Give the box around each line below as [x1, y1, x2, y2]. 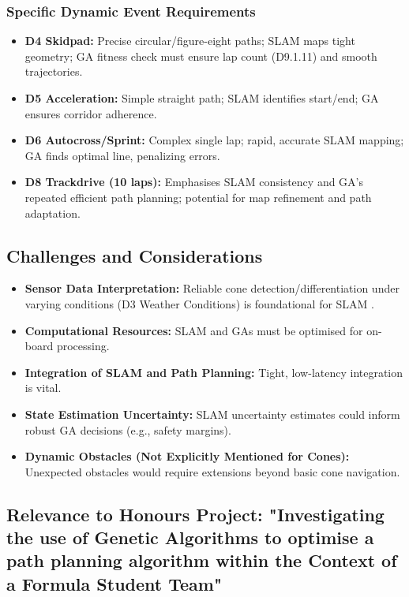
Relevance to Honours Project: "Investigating [6, 502, 385, 526]
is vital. [24, 379, 62, 396]
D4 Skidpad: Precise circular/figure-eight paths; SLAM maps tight [24, 32, 355, 49]
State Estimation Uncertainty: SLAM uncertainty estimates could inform [24, 405, 400, 422]
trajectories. [24, 63, 83, 80]
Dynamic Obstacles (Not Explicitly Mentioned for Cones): [24, 448, 350, 465]
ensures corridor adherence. [24, 105, 157, 121]
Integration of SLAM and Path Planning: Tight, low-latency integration [24, 364, 403, 380]
